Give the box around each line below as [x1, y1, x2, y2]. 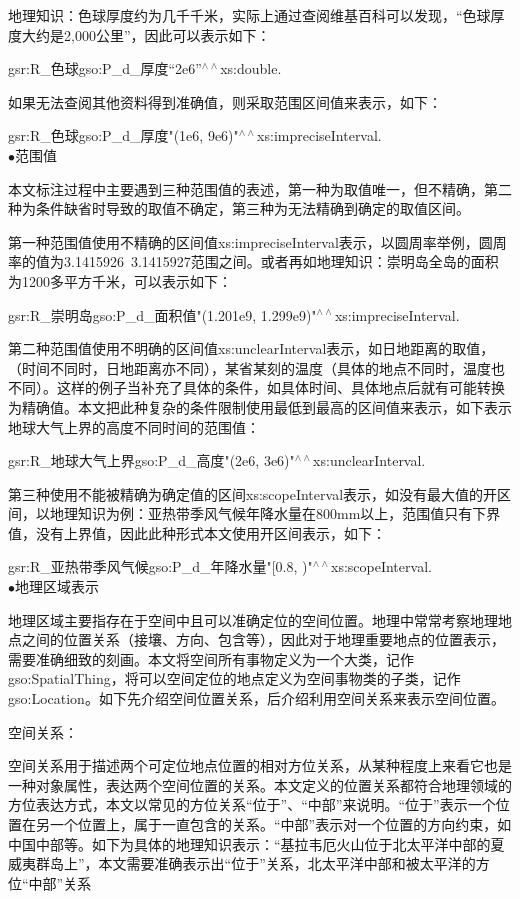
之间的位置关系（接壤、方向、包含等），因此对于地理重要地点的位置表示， [21, 629, 505, 650]
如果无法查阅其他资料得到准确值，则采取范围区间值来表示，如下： [8, 91, 442, 112]
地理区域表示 [15, 576, 99, 597]
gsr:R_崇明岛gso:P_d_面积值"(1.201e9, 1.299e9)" [8, 304, 317, 325]
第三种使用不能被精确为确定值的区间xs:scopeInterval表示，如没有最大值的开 [8, 483, 498, 504]
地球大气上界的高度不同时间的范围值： [8, 416, 260, 437]
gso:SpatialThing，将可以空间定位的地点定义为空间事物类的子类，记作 [8, 668, 461, 689]
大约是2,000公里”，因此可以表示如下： [21, 24, 271, 45]
